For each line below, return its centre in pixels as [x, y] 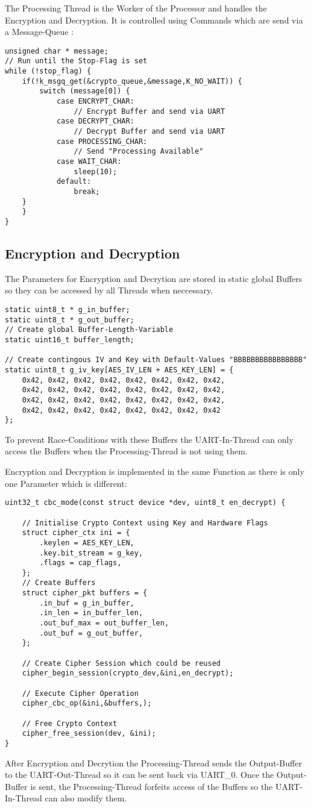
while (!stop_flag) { [48, 71]
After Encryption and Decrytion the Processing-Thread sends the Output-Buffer [153, 763]
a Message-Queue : [39, 32]
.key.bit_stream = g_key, [91, 553]
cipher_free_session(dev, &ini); [89, 734]
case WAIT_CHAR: [89, 161]
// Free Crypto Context [70, 723]
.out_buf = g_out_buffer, [91, 633]
